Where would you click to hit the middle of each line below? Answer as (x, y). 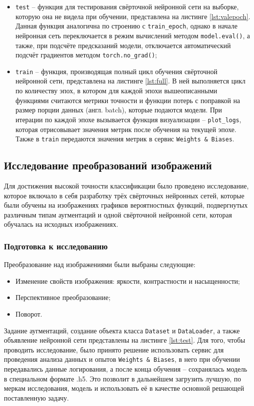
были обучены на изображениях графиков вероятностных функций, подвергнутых (126, 205)
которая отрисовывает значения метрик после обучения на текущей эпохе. (126, 129)
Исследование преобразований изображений (108, 165)
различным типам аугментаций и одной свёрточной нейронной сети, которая (118, 214)
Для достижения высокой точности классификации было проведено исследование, (127, 185)
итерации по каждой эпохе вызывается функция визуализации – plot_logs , (128, 119)
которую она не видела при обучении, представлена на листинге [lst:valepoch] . (133, 16)
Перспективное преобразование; (63, 297)
